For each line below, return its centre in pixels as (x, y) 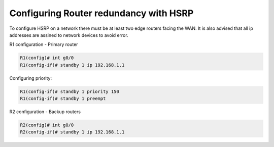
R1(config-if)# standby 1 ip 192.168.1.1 (72, 65)
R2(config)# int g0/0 (47, 125)
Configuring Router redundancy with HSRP (101, 13)
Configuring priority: (31, 78)
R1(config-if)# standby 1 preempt (63, 99)
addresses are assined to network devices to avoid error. (69, 35)
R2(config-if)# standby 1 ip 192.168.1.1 (72, 132)
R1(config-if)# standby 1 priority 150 (70, 91)
